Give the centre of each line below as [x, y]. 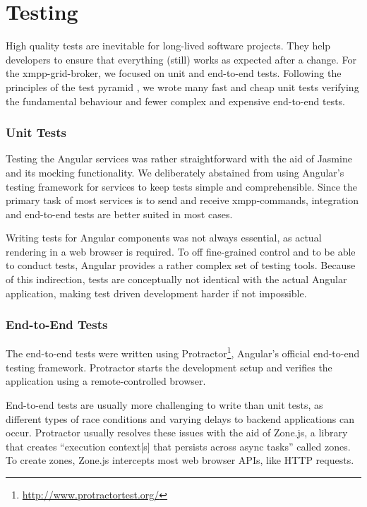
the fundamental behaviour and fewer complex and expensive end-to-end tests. [175, 101]
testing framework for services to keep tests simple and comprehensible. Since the [182, 186]
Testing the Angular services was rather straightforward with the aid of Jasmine [179, 159]
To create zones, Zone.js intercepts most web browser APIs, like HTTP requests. [180, 460]
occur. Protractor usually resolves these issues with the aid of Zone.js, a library [177, 433]
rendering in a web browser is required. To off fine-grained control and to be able [181, 251]
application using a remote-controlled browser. [106, 381]
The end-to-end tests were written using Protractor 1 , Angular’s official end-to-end [183, 352]
